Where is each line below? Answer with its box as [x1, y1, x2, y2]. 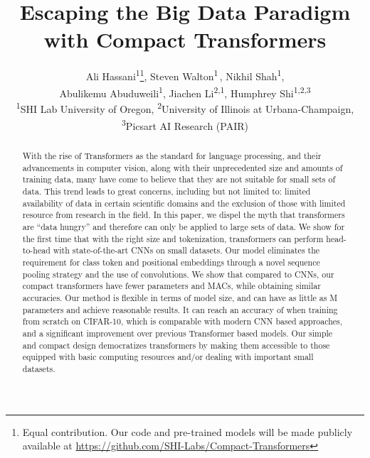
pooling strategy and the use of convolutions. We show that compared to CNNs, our [22, 268, 334, 280]
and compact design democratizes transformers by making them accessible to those [22, 339, 330, 351]
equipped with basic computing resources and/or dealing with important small [22, 351, 314, 363]
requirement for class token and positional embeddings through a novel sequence [22, 256, 320, 268]
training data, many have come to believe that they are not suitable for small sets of [22, 173, 336, 185]
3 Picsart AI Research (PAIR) [122, 116, 248, 133]
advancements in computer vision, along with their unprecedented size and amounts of [22, 161, 343, 173]
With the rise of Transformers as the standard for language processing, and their [22, 150, 322, 162]
